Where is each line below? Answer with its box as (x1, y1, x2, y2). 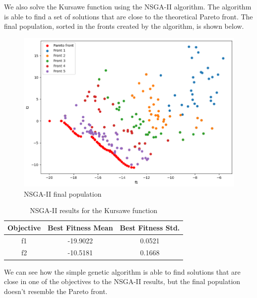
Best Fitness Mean (48, 222, 113, 232)
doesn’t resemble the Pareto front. (4, 286, 108, 296)
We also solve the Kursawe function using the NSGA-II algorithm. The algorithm (4, 1, 252, 11)
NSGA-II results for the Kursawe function (30, 205, 158, 216)
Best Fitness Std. (120, 222, 180, 232)
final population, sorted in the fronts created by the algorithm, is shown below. (4, 21, 244, 31)
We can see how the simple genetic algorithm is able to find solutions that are (4, 266, 241, 277)
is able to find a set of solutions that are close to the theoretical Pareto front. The (4, 11, 253, 21)
